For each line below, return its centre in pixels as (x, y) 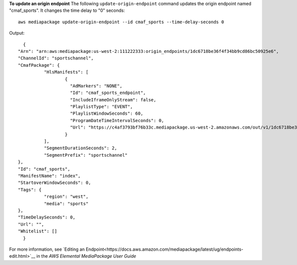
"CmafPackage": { (39, 65)
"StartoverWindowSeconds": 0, (55, 183)
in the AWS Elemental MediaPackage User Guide (86, 256)
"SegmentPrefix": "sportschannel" (86, 155)
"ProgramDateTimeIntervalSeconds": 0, (117, 120)
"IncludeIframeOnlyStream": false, (113, 100)
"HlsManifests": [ (66, 72)
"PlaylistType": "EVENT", (101, 107)
